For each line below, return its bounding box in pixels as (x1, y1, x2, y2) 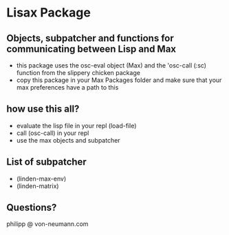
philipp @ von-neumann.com (6, 220, 89, 228)
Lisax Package (6, 5, 91, 21)
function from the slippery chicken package (16, 69, 140, 76)
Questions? (6, 202, 57, 214)
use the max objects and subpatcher (16, 136, 121, 144)
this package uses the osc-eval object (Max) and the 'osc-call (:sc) (16, 61, 207, 70)
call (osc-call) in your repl (16, 129, 89, 137)
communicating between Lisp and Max (6, 43, 177, 54)
